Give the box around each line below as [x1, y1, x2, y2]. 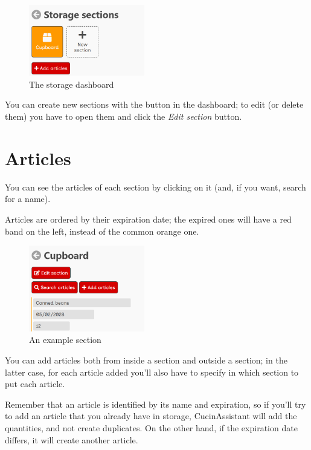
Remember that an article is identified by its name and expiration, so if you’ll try [5, 397, 306, 410]
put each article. [5, 377, 65, 390]
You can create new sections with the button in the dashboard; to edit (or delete [5, 98, 304, 111]
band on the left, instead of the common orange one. [5, 224, 199, 237]
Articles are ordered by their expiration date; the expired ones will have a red [5, 212, 292, 225]
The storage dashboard [29, 77, 114, 90]
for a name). [5, 192, 51, 205]
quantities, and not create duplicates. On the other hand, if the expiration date [5, 421, 298, 434]
